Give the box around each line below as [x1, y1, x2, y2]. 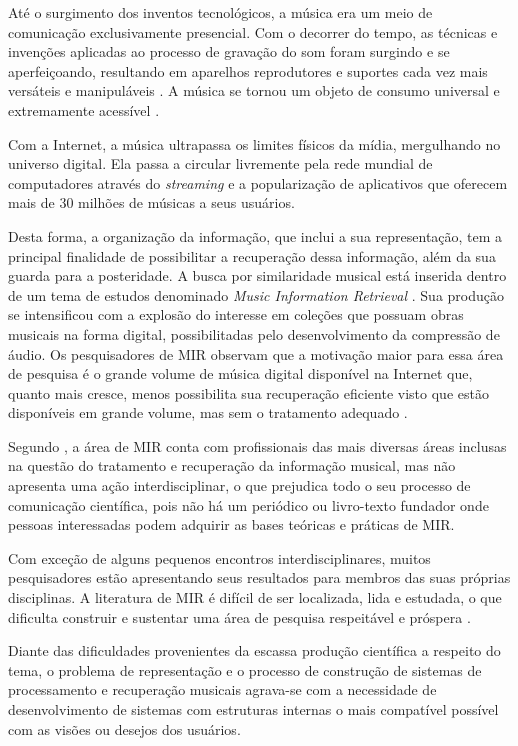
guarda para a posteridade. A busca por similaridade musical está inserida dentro [8, 265, 507, 286]
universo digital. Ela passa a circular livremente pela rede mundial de [8, 153, 433, 174]
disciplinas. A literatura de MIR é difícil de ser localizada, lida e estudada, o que [8, 587, 502, 608]
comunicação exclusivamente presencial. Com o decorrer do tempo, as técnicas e [8, 21, 498, 42]
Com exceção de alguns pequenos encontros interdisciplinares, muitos [8, 547, 431, 568]
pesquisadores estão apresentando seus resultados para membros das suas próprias [8, 567, 511, 588]
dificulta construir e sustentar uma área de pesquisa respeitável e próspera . [8, 606, 471, 627]
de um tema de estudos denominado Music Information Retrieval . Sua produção [8, 284, 505, 305]
